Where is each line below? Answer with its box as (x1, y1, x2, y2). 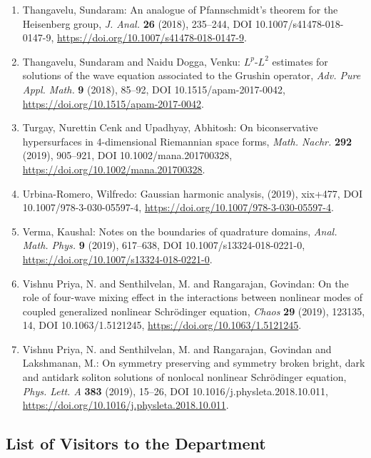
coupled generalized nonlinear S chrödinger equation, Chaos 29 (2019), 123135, (22, 303, 365, 318)
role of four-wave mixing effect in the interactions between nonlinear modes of (22, 290, 363, 305)
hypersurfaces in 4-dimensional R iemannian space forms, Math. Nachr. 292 (22, 133, 352, 148)
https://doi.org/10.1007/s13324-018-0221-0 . (22, 251, 213, 266)
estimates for (272, 54, 328, 68)
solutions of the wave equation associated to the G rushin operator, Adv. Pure (22, 68, 361, 83)
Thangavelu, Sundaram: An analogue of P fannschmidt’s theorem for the (22, 2, 338, 16)
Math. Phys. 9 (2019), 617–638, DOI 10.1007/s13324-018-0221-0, (22, 238, 305, 253)
